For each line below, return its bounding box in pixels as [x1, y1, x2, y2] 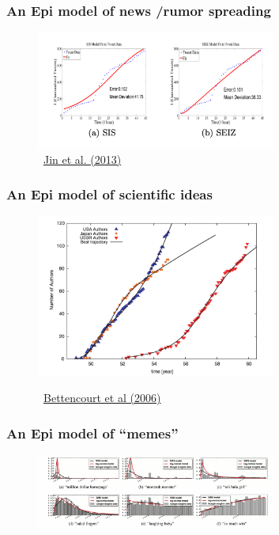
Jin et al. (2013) [43, 150, 122, 167]
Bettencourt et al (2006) [43, 389, 161, 406]
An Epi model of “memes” [6, 423, 179, 442]
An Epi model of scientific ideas [6, 184, 213, 204]
